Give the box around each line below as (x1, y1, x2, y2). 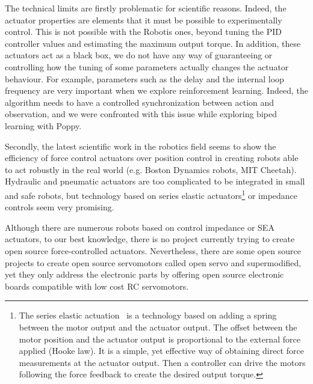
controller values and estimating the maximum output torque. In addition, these (5, 37, 301, 49)
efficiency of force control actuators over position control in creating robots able (5, 151, 299, 164)
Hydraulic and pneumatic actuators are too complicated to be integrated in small (5, 175, 305, 187)
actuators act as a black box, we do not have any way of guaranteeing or (5, 49, 273, 61)
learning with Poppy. (5, 119, 82, 132)
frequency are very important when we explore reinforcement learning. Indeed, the (5, 84, 308, 97)
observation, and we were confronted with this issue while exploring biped (5, 108, 277, 120)
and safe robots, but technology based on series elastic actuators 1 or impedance (5, 187, 298, 201)
